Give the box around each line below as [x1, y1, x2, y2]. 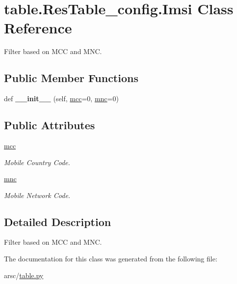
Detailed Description [4, 214, 111, 229]
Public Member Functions [4, 70, 138, 85]
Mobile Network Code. [4, 190, 71, 200]
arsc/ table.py [4, 270, 44, 280]
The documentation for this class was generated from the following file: [4, 254, 217, 264]
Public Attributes [4, 117, 95, 133]
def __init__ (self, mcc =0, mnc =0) [4, 93, 119, 104]
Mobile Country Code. [4, 157, 70, 167]
